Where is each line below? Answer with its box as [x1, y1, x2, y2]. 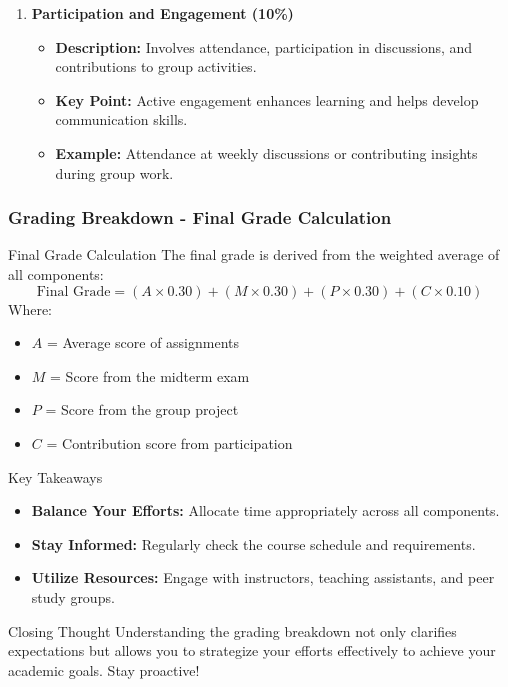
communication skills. [55, 109, 188, 130]
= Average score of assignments [46, 332, 240, 353]
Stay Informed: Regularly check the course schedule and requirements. [31, 533, 476, 554]
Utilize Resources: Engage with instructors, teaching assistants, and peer [31, 567, 495, 588]
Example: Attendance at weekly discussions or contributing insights [55, 142, 478, 163]
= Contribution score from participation [46, 432, 293, 453]
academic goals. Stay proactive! [8, 659, 200, 680]
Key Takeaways [8, 466, 103, 487]
